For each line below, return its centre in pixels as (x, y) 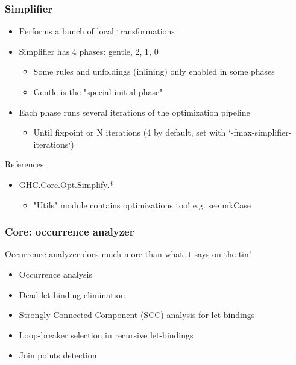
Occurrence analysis (55, 274)
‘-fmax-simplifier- (260, 132)
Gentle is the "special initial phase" (98, 92)
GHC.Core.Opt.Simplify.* (66, 184)
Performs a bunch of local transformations (97, 31)
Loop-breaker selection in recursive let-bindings (106, 335)
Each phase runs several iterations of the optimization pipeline (134, 112)
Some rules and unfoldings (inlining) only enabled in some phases (154, 71)
